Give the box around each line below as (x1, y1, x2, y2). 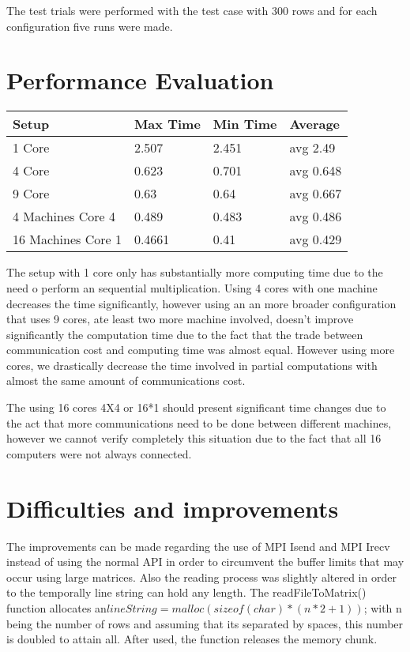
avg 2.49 (289, 138, 336, 157)
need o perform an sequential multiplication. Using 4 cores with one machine (6, 279, 378, 296)
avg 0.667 (289, 184, 342, 203)
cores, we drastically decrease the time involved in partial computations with (6, 356, 378, 373)
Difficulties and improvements (6, 492, 339, 524)
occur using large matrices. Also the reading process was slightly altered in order (6, 568, 397, 585)
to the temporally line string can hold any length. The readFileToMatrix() (6, 584, 367, 601)
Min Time (213, 115, 277, 134)
